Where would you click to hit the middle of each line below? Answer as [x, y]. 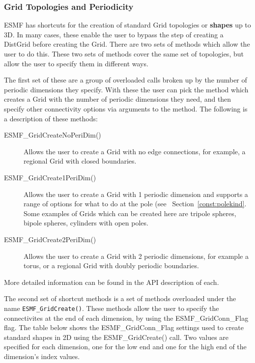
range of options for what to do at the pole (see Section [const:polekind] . [135, 204]
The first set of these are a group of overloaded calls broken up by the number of [126, 80]
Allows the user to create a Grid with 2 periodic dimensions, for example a [136, 256]
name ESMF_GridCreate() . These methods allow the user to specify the [112, 308]
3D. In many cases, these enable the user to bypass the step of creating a [114, 34]
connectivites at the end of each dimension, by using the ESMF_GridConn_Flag [126, 318]
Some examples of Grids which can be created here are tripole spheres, [130, 213]
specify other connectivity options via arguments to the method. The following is [126, 108]
